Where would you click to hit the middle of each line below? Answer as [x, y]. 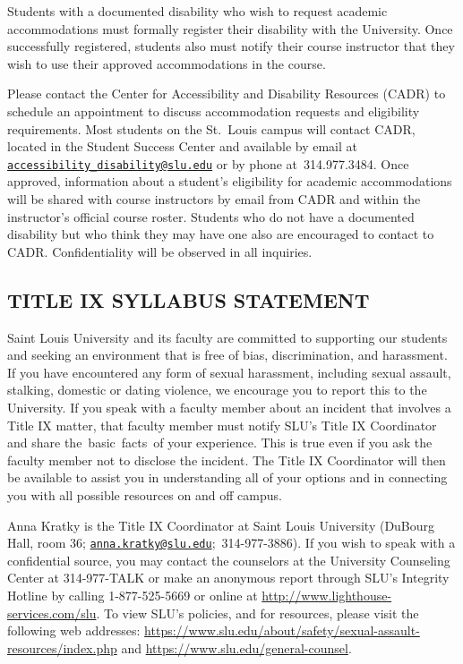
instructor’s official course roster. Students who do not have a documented [211, 216]
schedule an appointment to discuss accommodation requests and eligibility [214, 111]
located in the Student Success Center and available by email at [183, 146]
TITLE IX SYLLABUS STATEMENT [189, 299]
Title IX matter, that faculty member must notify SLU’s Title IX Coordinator [222, 425]
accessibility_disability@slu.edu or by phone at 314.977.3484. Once [208, 163]
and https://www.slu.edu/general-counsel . [236, 647]
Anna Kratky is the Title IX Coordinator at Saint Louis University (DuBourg [221, 525]
